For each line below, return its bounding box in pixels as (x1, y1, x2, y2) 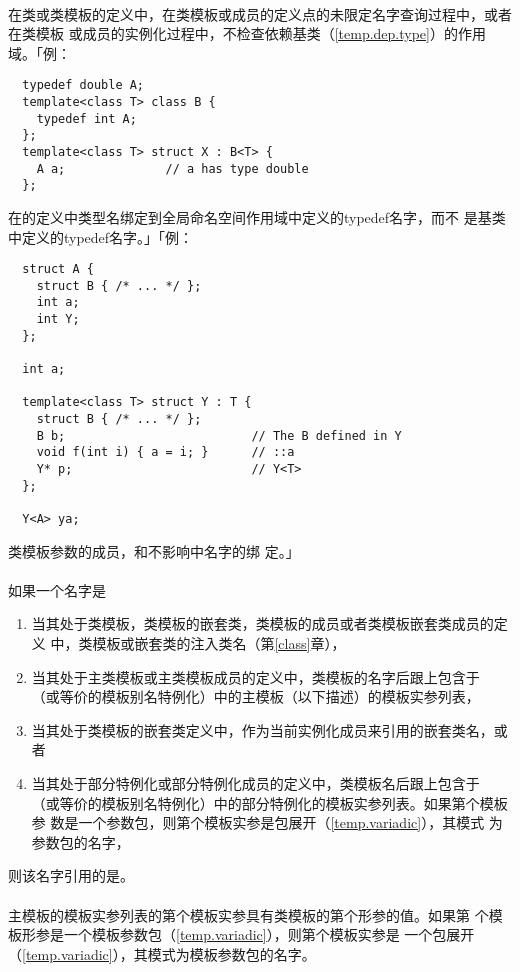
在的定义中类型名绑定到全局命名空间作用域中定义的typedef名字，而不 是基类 (8, 206, 506, 227)
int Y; (36, 312, 80, 327)
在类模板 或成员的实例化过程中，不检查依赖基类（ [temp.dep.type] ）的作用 (8, 23, 486, 44)
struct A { (22, 262, 94, 277)
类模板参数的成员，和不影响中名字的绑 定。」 (8, 540, 300, 561)
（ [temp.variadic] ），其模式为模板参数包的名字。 (8, 943, 316, 964)
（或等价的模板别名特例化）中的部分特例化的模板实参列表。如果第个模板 (31, 792, 508, 813)
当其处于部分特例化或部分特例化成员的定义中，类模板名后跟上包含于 (31, 773, 480, 793)
